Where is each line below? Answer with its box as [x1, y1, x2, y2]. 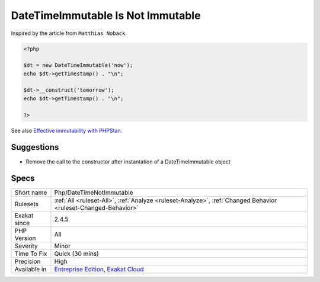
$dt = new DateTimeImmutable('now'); [23, 62, 133, 69]
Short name [14, 188, 47, 197]
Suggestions [11, 142, 59, 152]
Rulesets [14, 200, 39, 209]
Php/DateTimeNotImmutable [54, 188, 133, 197]
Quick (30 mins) [54, 249, 99, 258]
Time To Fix [14, 249, 47, 258]
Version [14, 234, 36, 242]
